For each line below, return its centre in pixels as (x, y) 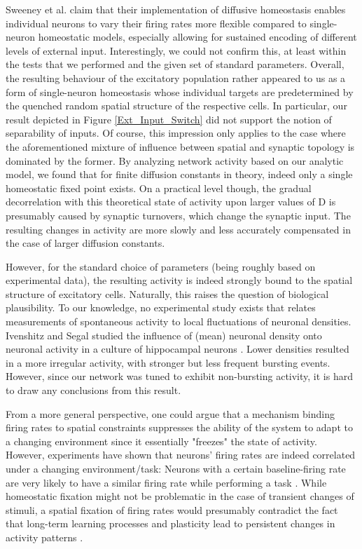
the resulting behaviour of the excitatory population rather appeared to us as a (176, 77)
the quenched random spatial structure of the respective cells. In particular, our (176, 106)
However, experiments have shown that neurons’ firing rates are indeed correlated (181, 455)
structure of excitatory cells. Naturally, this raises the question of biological (167, 293)
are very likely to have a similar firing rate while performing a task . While (166, 482)
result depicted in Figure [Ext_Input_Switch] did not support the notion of (169, 119)
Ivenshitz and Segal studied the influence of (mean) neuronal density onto (164, 335)
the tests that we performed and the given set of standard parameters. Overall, (175, 64)
